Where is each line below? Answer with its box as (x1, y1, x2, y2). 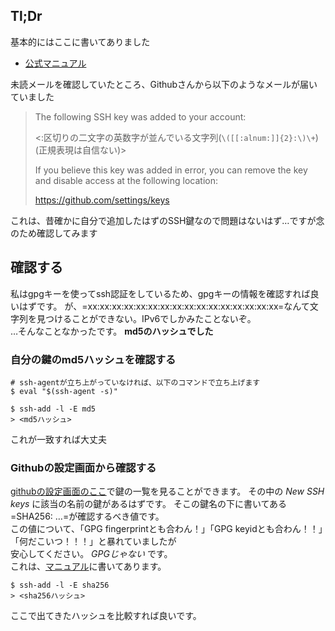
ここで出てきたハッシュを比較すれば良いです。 (10, 610, 202, 622)
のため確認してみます (10, 227, 98, 239)
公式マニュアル (24, 57, 87, 69)
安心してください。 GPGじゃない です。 (10, 548, 173, 560)
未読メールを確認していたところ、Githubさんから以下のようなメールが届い (10, 78, 318, 90)
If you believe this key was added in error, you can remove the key (34, 164, 308, 176)
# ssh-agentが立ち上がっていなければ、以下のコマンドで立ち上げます (10, 377, 261, 388)
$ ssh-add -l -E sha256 (10, 580, 110, 591)
